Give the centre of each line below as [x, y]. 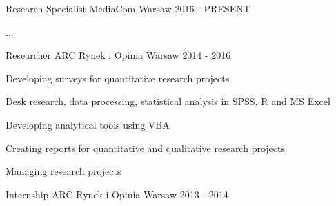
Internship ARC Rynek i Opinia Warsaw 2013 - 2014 [117, 194]
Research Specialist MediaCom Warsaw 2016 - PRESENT [128, 8]
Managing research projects [63, 171]
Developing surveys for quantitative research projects [118, 78]
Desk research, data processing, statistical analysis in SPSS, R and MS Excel [168, 101]
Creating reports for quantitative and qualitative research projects [145, 148]
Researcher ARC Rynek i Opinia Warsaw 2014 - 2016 [118, 55]
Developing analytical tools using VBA [88, 124]
